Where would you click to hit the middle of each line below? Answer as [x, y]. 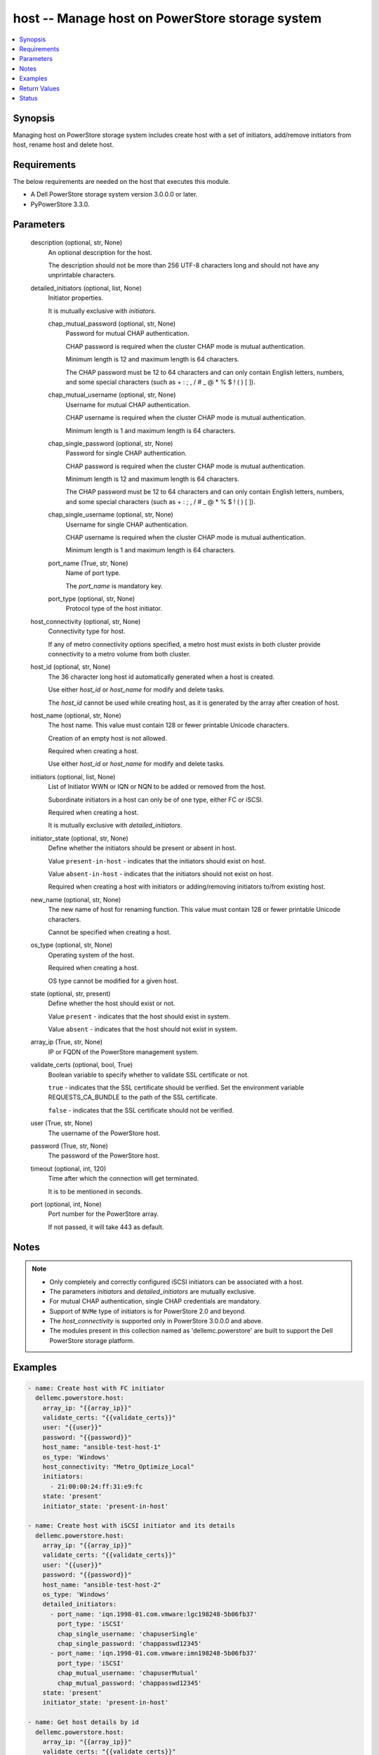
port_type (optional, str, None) [92, 599]
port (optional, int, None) [66, 1204]
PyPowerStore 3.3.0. [60, 204]
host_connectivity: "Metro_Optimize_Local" [118, 1466]
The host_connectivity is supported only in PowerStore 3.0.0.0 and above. [156, 1321]
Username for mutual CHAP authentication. [128, 404]
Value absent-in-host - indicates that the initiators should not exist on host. [161, 873]
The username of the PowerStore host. [104, 1133]
